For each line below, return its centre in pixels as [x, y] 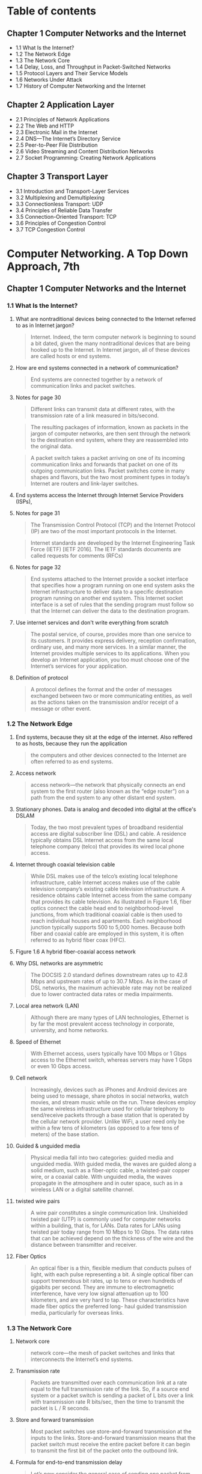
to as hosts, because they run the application [71, 743]
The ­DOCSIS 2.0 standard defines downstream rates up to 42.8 [109, 974]
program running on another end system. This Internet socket [107, 598]
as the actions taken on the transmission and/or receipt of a [104, 702]
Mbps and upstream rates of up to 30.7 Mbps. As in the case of [109, 981]
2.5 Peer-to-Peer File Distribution [57, 145]
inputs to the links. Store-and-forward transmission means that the [113, 1438]
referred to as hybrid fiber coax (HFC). [78, 940]
